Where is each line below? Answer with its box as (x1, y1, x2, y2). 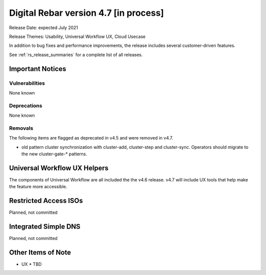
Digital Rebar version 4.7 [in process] (9, 7, 165, 18)
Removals (9, 125, 33, 132)
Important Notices (9, 65, 66, 73)
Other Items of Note (9, 248, 71, 256)
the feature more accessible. (9, 184, 67, 190)
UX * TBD (21, 261, 42, 267)
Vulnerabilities (9, 79, 45, 86)
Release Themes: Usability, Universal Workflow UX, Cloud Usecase (9, 34, 146, 39)
